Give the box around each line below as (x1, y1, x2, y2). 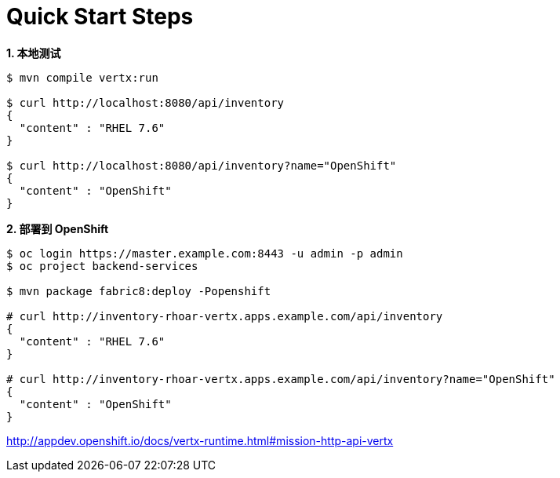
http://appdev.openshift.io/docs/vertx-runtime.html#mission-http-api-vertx (6, 433, 394, 447)
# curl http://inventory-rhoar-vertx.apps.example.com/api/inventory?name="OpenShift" (6, 372, 555, 385)
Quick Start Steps (6, 3, 194, 30)
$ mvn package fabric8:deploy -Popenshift (6, 284, 271, 297)
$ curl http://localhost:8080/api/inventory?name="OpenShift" (6, 159, 397, 172)
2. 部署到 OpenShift (6, 221, 109, 235)
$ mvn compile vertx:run (6, 71, 158, 84)
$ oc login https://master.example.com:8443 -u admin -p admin (6, 246, 403, 260)
